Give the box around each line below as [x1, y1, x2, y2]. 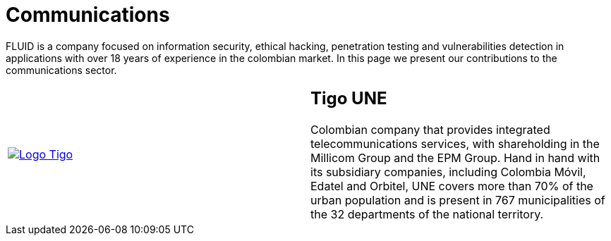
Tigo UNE [310, 87, 387, 109]
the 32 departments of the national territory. [310, 206, 544, 221]
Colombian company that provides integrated [310, 122, 550, 137]
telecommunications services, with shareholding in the [310, 136, 600, 151]
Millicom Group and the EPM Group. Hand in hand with [310, 150, 600, 165]
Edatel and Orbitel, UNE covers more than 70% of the [310, 178, 593, 193]
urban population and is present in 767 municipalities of [310, 192, 605, 207]
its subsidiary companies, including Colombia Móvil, [310, 164, 586, 179]
